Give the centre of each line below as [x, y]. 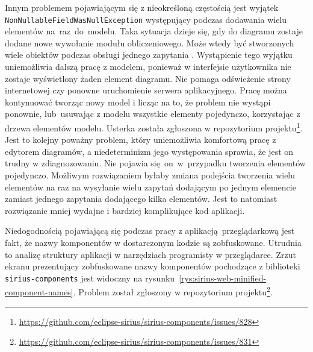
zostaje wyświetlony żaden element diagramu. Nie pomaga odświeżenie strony [148, 78]
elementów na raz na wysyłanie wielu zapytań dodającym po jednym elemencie [150, 187]
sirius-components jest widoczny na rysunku [90, 278]
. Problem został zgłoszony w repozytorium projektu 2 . [173, 291]
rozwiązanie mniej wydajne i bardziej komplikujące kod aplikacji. [125, 210]
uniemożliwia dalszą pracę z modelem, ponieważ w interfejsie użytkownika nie [148, 67]
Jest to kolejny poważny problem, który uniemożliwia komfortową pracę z [141, 140]
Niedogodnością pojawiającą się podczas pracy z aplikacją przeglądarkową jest [150, 231]
